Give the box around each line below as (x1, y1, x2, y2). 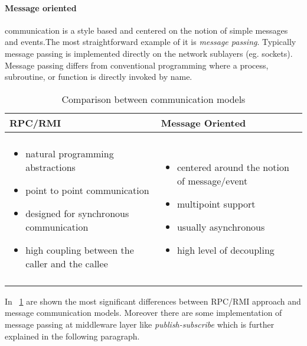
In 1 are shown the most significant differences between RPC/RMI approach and (5, 295, 301, 307)
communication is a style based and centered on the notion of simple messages (5, 24, 288, 36)
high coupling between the (25, 242, 134, 257)
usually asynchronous (177, 219, 265, 234)
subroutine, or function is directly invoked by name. (5, 70, 192, 83)
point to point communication (25, 183, 149, 197)
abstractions (25, 160, 76, 174)
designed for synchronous (25, 206, 129, 220)
